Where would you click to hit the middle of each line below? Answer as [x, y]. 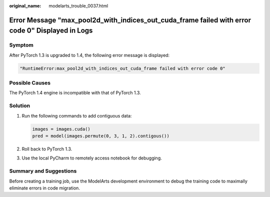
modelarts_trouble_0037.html [78, 6]
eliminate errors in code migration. [44, 188]
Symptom [21, 45]
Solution [20, 106]
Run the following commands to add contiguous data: [77, 115]
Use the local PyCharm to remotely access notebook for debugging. [92, 158]
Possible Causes [30, 83]
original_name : [25, 6]
